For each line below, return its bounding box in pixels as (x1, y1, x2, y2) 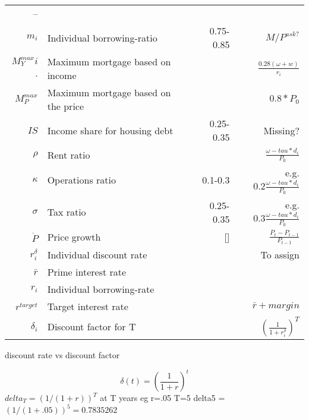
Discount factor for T (47, 320, 136, 334)
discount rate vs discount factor (5, 348, 120, 361)
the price (47, 99, 84, 113)
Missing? (263, 123, 299, 137)
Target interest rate (47, 299, 128, 313)
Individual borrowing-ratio (47, 30, 157, 45)
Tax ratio (47, 205, 86, 219)
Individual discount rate (47, 247, 147, 261)
